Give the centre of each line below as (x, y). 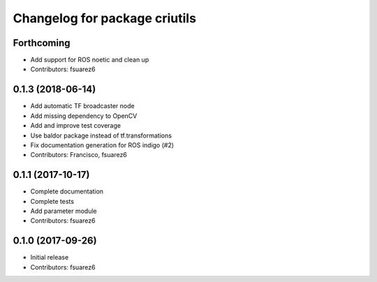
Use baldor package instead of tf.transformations (101, 135)
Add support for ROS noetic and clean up (90, 60)
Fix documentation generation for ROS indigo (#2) (102, 145)
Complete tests (52, 201)
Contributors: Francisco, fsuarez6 (79, 155)
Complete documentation (67, 191)
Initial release (50, 258)
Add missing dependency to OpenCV (84, 116)
